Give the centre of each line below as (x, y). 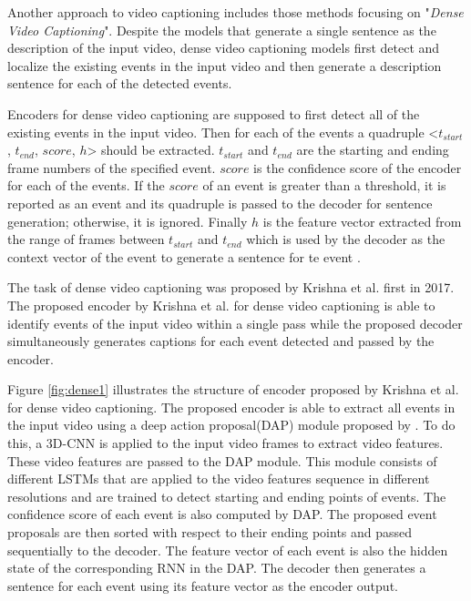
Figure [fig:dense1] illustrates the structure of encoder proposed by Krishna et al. (233, 389)
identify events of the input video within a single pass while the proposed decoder (235, 323)
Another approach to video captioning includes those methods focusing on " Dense (235, 12)
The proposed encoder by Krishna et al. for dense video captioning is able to (221, 305)
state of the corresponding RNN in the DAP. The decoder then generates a (217, 568)
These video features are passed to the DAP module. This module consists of (222, 460)
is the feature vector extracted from (362, 221)
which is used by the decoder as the (346, 239)
